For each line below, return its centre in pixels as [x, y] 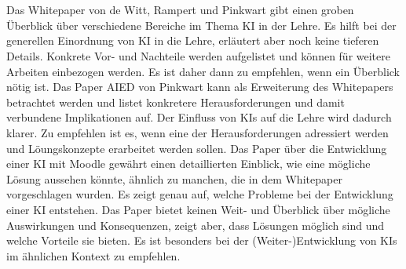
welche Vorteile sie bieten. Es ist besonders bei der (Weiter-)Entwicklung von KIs [202, 240]
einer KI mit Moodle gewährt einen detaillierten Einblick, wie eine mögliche [188, 164]
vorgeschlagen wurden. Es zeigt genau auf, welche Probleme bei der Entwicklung [200, 194]
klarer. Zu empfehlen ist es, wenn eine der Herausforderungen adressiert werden [198, 132]
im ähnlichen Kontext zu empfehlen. [93, 255]
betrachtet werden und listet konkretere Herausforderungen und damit [176, 102]
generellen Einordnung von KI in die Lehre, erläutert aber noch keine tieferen [193, 40]
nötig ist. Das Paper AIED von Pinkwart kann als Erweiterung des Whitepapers [200, 87]
